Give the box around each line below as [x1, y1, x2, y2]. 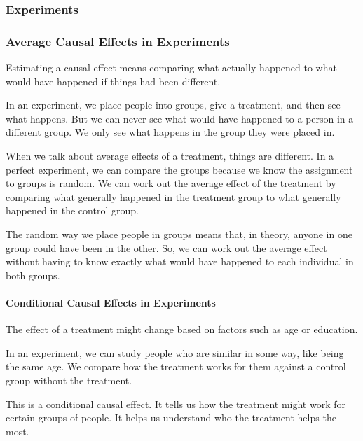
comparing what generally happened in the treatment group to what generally [6, 189, 341, 204]
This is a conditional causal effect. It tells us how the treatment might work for [6, 396, 346, 411]
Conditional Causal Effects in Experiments [6, 295, 216, 309]
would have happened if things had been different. [6, 73, 221, 88]
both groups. [6, 267, 60, 282]
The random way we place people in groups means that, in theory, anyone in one [6, 227, 352, 241]
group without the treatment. [6, 372, 132, 387]
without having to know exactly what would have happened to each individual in [6, 254, 354, 269]
